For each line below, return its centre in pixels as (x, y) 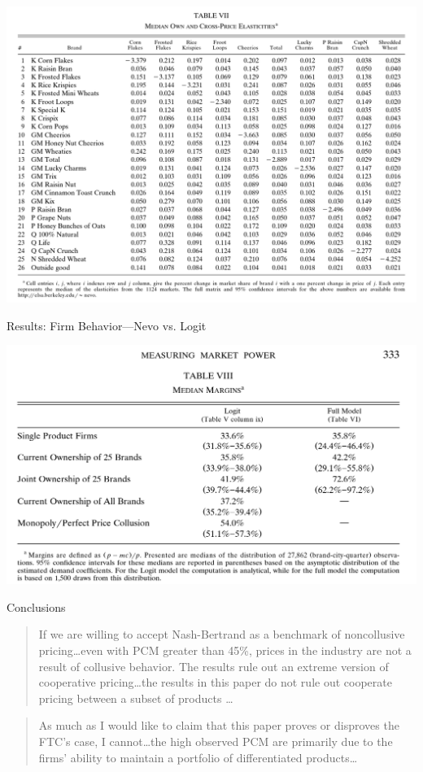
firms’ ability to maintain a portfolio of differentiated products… (198, 757)
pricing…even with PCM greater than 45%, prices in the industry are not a (225, 650)
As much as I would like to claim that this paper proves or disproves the (219, 725)
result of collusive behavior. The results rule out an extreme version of (214, 666)
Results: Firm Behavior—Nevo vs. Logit (107, 325)
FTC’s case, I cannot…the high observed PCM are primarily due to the (216, 741)
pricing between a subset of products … (136, 698)
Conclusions (36, 606)
